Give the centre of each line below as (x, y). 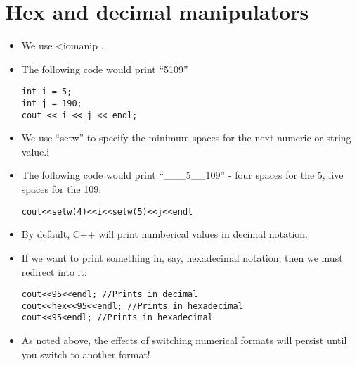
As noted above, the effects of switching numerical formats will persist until (184, 340)
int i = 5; (47, 92)
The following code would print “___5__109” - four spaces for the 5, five (182, 175)
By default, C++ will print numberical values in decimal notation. (164, 234)
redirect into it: (54, 271)
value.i (35, 151)
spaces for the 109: (61, 189)
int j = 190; (52, 103)
